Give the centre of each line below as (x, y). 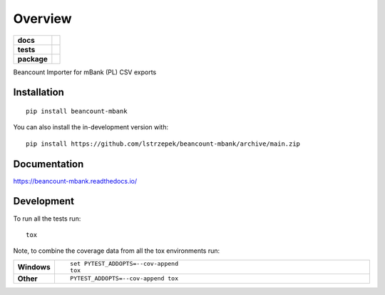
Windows (34, 266)
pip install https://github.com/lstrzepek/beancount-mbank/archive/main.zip (163, 144)
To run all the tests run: (47, 219)
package (32, 59)
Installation (38, 92)
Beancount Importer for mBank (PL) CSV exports (85, 72)
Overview (42, 19)
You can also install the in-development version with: (91, 127)
